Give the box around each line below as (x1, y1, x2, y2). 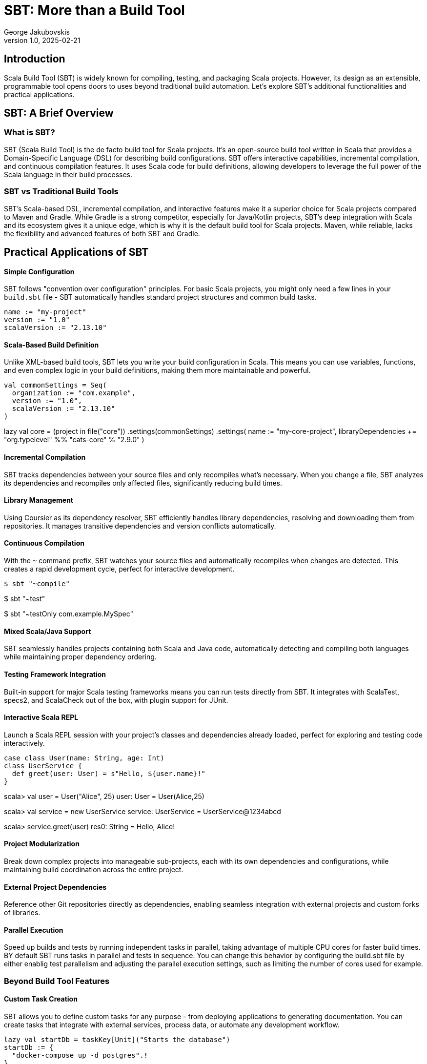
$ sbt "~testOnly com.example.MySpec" (4, 610, 134, 618)
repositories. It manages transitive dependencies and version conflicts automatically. (4, 521, 276, 530)
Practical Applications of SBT (4, 246, 149, 258)
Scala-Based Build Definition (4, 340, 99, 349)
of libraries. (4, 908, 41, 917)
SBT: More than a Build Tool (4, 2, 185, 19)
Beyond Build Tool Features (4, 976, 110, 986)
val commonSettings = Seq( (4, 381, 107, 389)
